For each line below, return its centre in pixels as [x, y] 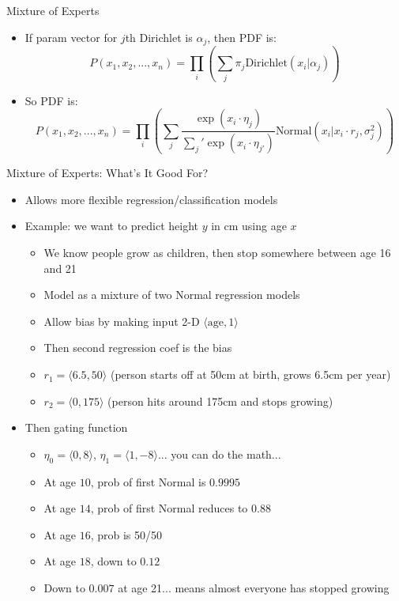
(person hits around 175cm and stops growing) [220, 401]
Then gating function [76, 427]
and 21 [60, 268]
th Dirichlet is [159, 37]
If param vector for [71, 37]
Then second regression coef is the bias [138, 348]
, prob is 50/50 [126, 534]
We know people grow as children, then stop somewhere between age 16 [217, 253]
